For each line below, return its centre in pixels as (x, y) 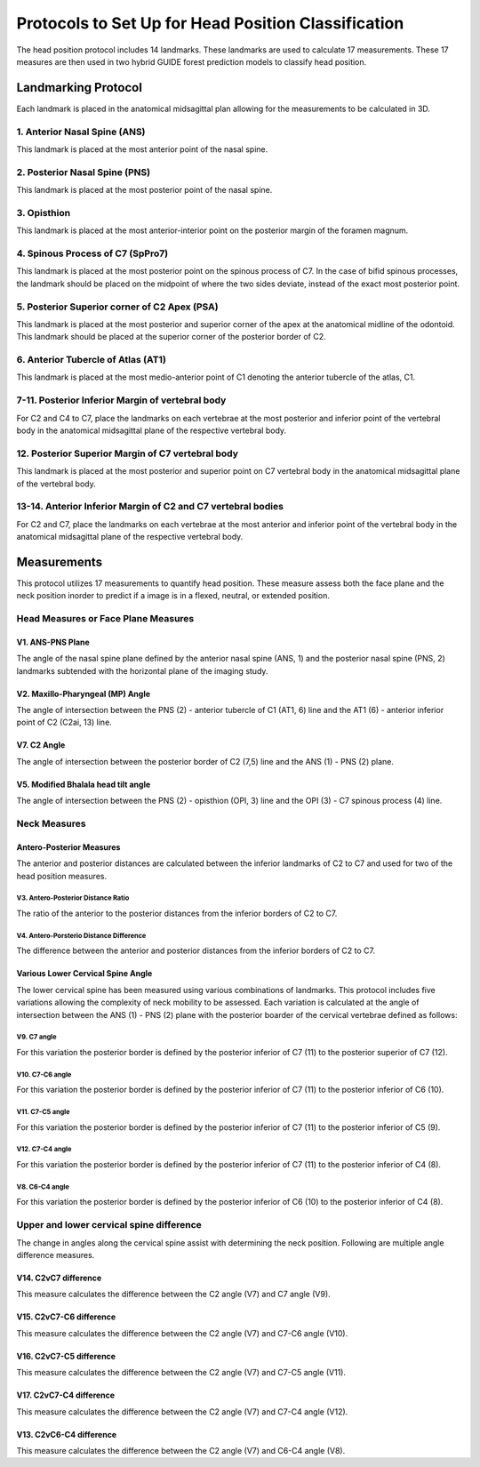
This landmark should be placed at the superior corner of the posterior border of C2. (171, 337)
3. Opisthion (44, 212)
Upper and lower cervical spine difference (109, 1225)
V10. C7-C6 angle (44, 1074)
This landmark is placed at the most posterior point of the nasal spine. (144, 190)
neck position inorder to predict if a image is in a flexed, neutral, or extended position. (173, 596)
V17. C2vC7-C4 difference (66, 1395)
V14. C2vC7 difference (59, 1278)
